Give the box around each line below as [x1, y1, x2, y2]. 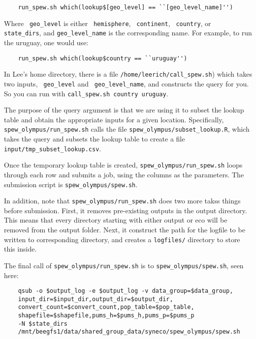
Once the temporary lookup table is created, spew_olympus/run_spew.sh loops [4, 160, 243, 170]
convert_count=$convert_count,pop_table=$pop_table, [18, 304, 194, 311]
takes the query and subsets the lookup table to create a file [4, 134, 185, 144]
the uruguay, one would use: [4, 37, 89, 47]
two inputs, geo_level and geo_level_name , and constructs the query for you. [4, 78, 249, 88]
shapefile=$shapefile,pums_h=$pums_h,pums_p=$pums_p [18, 312, 194, 319]
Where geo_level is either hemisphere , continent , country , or [4, 18, 211, 28]
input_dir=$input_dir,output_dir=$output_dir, [18, 295, 173, 303]
